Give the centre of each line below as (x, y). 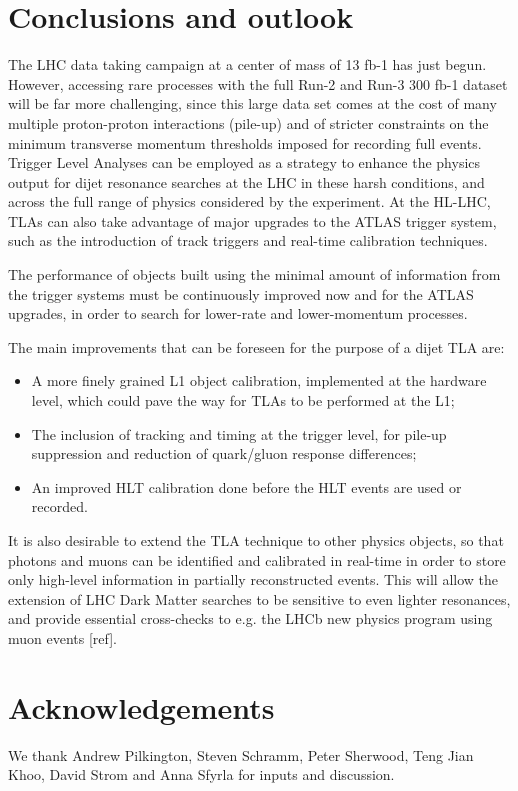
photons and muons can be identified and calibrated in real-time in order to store (257, 559)
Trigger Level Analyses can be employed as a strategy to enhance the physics (244, 162)
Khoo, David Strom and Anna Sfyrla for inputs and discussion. (201, 774)
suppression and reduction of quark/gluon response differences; (224, 453)
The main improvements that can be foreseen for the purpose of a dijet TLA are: (256, 346)
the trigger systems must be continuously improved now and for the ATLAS (241, 293)
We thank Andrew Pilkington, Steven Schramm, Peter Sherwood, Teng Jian (241, 754)
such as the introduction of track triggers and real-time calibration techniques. (248, 240)
